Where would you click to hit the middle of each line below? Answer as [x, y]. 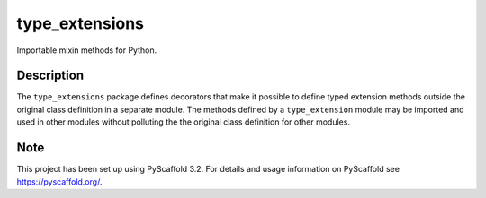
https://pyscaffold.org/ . [59, 181]
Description [50, 76]
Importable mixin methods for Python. [87, 50]
